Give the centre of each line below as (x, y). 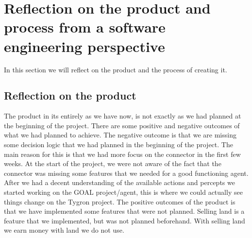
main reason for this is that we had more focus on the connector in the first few (122, 154)
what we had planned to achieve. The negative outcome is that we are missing (120, 135)
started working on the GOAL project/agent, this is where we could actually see (123, 192)
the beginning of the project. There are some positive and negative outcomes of (122, 125)
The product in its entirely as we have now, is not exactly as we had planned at (123, 116)
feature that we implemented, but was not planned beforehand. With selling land (125, 220)
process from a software (85, 27)
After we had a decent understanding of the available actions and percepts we (119, 182)
